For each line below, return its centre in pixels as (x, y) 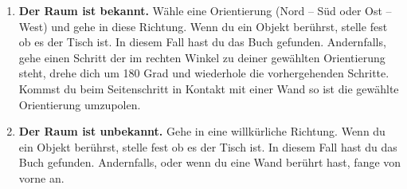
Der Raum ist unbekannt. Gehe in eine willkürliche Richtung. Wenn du (202, 131)
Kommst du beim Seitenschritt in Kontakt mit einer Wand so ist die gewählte (209, 88)
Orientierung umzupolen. (80, 104)
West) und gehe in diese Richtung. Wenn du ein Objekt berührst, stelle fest (203, 26)
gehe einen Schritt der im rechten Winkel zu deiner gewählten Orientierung (202, 57)
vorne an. (41, 177)
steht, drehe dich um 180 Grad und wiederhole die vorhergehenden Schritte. (204, 73)
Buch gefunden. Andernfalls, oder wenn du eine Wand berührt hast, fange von (210, 162)
